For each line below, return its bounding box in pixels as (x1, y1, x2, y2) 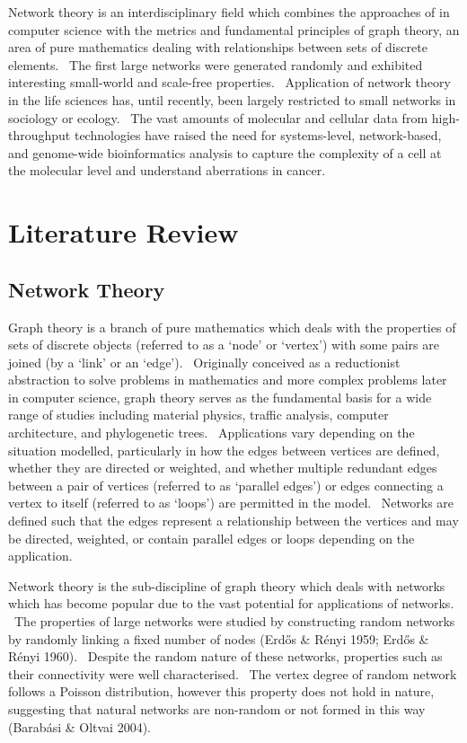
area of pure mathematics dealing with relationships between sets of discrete (8, 38, 427, 57)
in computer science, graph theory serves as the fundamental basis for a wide (8, 387, 432, 406)
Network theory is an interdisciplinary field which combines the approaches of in (8, 3, 450, 21)
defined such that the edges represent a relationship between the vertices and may (8, 511, 459, 530)
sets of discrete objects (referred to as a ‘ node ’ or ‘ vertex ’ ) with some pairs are (8, 335, 439, 354)
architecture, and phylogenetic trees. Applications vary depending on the (8, 423, 415, 442)
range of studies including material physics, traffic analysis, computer (8, 405, 389, 424)
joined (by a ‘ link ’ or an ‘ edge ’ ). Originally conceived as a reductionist (8, 352, 401, 371)
